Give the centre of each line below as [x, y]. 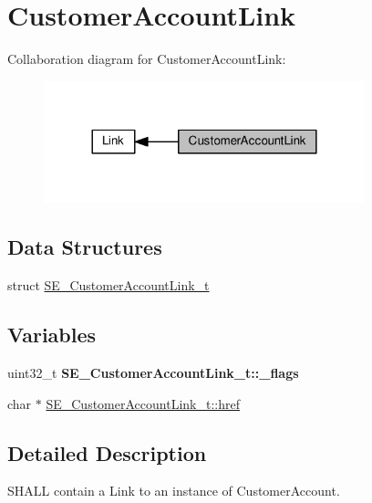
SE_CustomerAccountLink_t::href [143, 403]
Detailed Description [107, 452]
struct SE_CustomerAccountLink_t [108, 285]
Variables [52, 335]
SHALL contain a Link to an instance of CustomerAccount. [174, 491]
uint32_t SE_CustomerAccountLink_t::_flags [153, 373]
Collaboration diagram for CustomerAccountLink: [147, 59]
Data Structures [85, 247]
